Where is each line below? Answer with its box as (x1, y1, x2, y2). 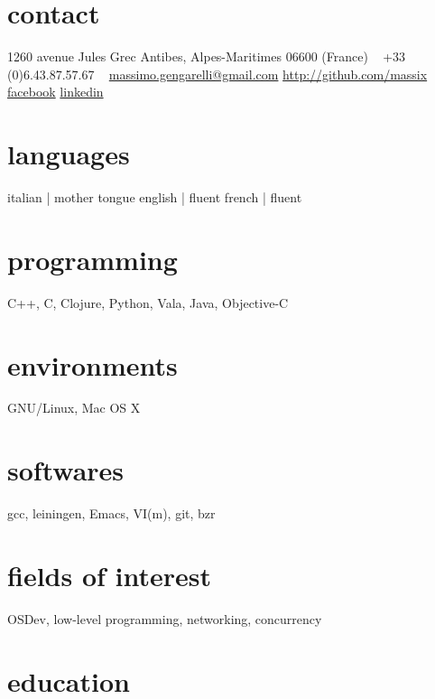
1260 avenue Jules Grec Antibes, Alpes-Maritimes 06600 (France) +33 (7, 47, 406, 66)
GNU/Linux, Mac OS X (7, 398, 141, 417)
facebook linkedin (7, 82, 104, 101)
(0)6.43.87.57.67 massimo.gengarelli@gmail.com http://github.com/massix (7, 64, 428, 83)
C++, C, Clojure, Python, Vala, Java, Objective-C (7, 293, 289, 312)
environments (7, 346, 178, 383)
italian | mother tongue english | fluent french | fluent (7, 188, 302, 207)
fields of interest (7, 556, 212, 593)
